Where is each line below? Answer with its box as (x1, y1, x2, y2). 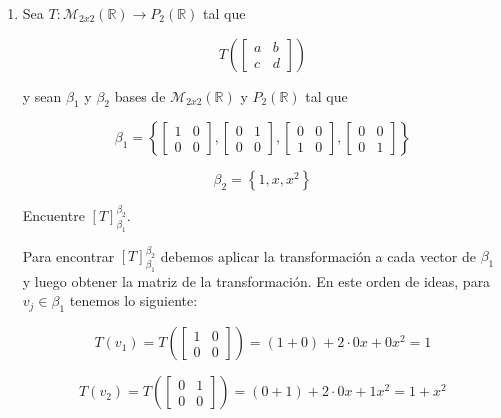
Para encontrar (22, 245, 115, 266)
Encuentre (22, 204, 85, 225)
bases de (114, 85, 166, 106)
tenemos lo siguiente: (69, 290, 198, 311)
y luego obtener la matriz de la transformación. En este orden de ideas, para (22, 270, 491, 291)
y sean (22, 85, 62, 106)
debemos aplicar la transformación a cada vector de (160, 245, 476, 266)
